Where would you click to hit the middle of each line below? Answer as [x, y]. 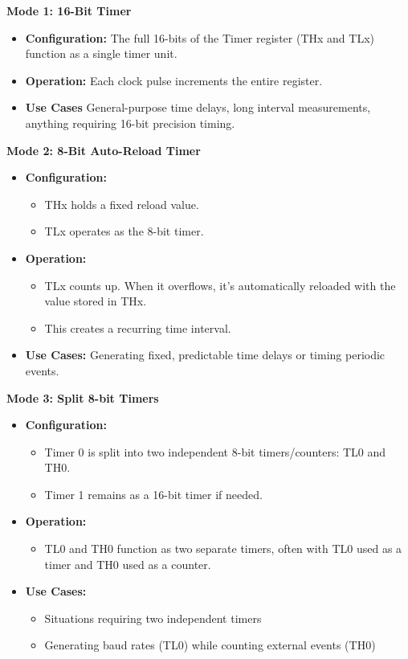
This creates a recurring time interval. [138, 327]
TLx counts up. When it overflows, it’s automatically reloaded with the [220, 285]
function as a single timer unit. [101, 53]
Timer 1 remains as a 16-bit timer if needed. [153, 494]
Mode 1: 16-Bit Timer [69, 10]
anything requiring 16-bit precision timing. [130, 123]
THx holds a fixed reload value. [122, 204]
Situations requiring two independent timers [153, 618]
